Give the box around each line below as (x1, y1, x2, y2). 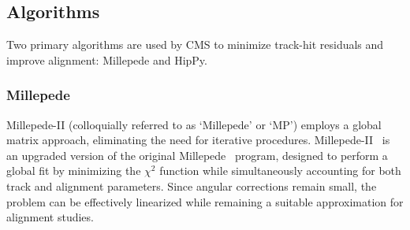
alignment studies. (6, 209, 94, 225)
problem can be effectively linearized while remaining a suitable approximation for (6, 193, 404, 210)
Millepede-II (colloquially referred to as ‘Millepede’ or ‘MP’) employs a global (6, 116, 382, 132)
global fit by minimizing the (6, 162, 141, 179)
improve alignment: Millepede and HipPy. (6, 51, 207, 68)
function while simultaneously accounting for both (159, 162, 401, 179)
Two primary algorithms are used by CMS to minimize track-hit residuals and (6, 36, 384, 53)
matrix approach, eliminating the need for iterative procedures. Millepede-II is (6, 132, 390, 148)
